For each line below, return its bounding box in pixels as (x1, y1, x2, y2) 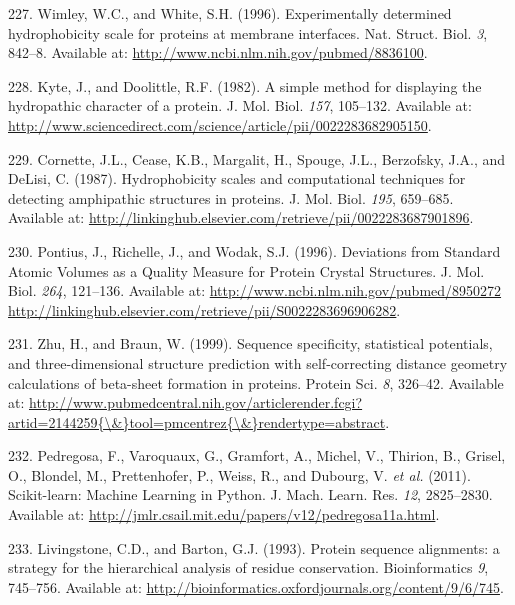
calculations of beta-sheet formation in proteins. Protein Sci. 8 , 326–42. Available (8, 372, 504, 393)
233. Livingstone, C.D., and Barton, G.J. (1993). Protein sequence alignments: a (8, 537, 500, 558)
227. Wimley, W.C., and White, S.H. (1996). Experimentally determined (8, 3, 452, 23)
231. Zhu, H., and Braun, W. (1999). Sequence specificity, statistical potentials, (8, 333, 493, 354)
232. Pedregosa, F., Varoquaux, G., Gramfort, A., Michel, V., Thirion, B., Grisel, (8, 445, 506, 466)
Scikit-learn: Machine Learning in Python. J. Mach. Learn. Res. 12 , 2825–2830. (8, 484, 493, 505)
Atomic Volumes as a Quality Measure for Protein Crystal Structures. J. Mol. (8, 260, 485, 281)
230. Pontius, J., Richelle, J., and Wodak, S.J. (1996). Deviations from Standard (8, 240, 501, 261)
